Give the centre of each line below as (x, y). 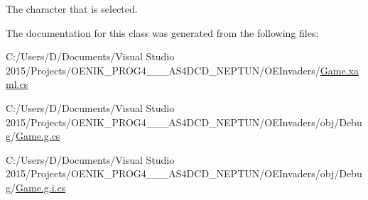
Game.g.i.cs (41, 187)
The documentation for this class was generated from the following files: (162, 32)
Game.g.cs (38, 136)
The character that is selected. (72, 9)
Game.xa (339, 70)
